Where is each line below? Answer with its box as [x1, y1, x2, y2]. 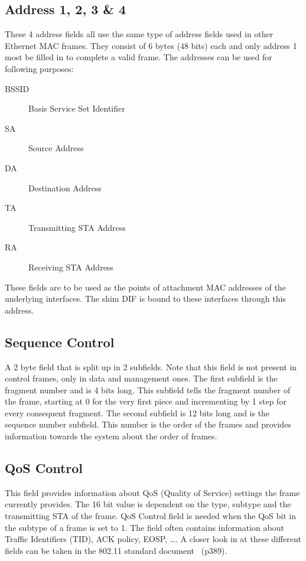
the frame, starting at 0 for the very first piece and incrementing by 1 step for [5, 395, 287, 407]
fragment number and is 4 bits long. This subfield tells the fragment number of [5, 383, 291, 396]
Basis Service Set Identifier [28, 102, 125, 115]
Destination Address [28, 181, 102, 194]
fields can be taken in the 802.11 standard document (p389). [5, 544, 227, 556]
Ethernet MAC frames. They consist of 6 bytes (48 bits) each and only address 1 [5, 39, 297, 51]
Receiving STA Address [28, 260, 113, 273]
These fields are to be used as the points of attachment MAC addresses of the [5, 280, 286, 293]
